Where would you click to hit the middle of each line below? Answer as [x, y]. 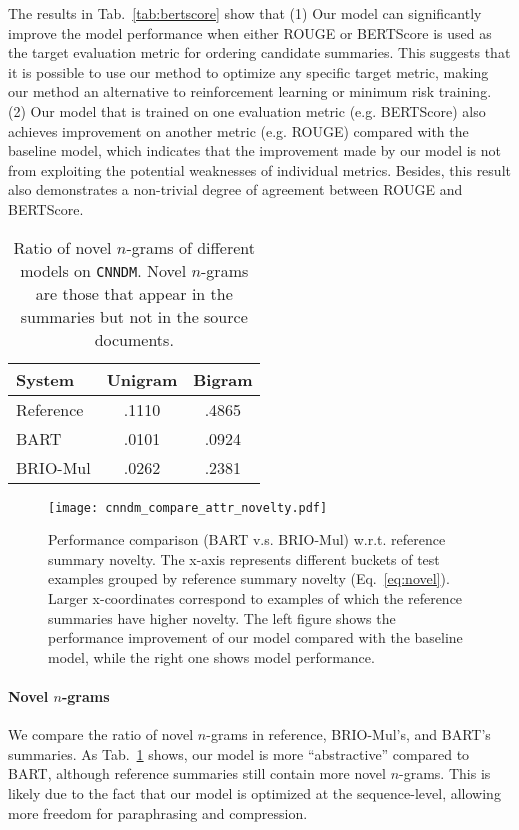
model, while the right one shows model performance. [211, 656]
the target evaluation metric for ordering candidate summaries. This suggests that [259, 52]
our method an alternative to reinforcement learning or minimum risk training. [250, 91]
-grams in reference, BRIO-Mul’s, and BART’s [348, 734]
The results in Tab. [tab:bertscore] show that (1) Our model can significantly [245, 13]
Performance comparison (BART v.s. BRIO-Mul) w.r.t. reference [247, 539]
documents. [134, 339]
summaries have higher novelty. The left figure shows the [222, 617]
